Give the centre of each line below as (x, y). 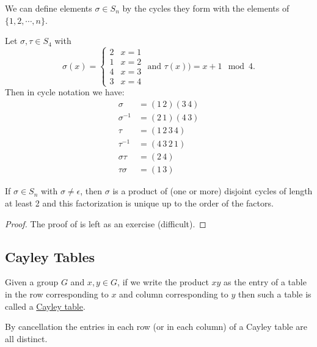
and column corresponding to (174, 294)
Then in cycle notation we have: (65, 92)
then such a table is (275, 294)
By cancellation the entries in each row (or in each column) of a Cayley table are (156, 327)
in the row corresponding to (57, 294)
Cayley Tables (50, 256)
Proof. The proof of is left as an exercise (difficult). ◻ (106, 223)
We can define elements (49, 8)
